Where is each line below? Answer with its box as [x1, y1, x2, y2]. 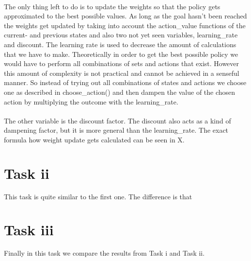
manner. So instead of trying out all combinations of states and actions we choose [4, 77, 247, 87]
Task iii [4, 220, 54, 240]
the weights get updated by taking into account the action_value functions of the [4, 20, 246, 30]
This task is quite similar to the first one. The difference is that [4, 191, 192, 201]
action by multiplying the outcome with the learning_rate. [4, 96, 178, 106]
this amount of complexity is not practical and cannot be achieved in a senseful [4, 68, 239, 78]
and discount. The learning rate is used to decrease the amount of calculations [4, 39, 236, 49]
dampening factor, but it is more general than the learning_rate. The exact [4, 125, 229, 135]
